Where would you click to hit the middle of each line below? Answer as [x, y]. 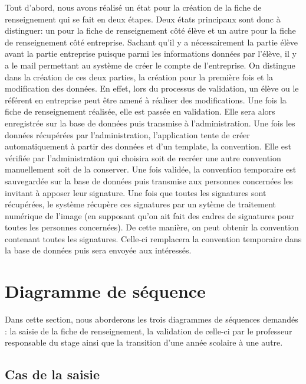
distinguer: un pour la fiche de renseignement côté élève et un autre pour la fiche [150, 30]
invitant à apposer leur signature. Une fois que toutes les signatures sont [136, 192]
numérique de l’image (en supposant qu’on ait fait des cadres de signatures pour [150, 215]
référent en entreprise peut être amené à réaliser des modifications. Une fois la [146, 100]
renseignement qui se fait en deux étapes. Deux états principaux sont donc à [143, 19]
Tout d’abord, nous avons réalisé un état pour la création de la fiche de [133, 7]
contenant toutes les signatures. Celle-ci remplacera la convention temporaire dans [153, 238]
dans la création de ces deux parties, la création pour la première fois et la [139, 77]
